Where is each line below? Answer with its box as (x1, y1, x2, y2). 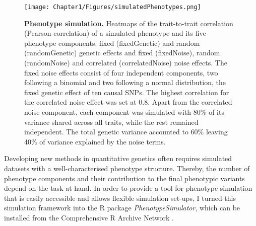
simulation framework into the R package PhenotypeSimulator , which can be (4, 202, 240, 213)
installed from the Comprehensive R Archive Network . (4, 212, 174, 222)
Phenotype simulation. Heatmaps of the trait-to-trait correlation (24, 18, 233, 28)
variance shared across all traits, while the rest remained (24, 116, 199, 127)
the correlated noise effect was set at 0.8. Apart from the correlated (24, 97, 232, 107)
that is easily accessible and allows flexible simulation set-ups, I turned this (4, 192, 236, 203)
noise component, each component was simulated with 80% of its (24, 107, 224, 117)
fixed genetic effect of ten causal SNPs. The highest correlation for (24, 87, 229, 97)
